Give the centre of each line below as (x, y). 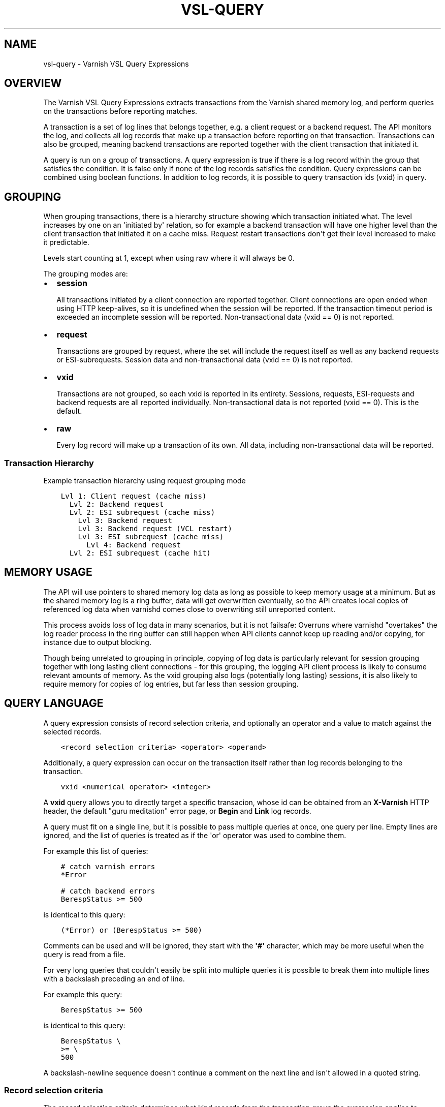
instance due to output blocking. (97, 642)
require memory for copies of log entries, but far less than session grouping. (171, 684)
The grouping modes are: (86, 274)
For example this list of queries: (96, 851)
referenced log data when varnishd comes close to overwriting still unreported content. (189, 609)
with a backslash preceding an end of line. (114, 978)
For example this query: (83, 994)
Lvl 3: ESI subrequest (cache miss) (151, 537)
